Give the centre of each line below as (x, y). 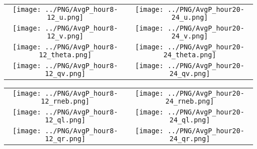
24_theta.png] (190, 55)
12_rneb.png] (65, 101)
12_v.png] (65, 36)
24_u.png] (190, 17)
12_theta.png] (65, 55)
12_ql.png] (65, 120)
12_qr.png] (65, 139)
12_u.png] (65, 17)
